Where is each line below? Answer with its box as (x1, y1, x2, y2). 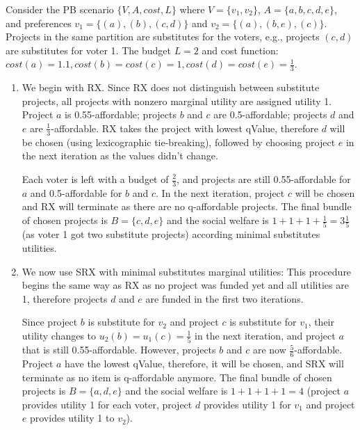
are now (252, 342, 286, 357)
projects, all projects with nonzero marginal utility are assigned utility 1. (22, 93, 332, 108)
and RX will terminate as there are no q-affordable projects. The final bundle (22, 199, 352, 214)
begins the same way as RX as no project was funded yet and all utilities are (22, 278, 349, 292)
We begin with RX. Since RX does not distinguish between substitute (22, 80, 320, 95)
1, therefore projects (22, 291, 108, 305)
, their (308, 314, 335, 329)
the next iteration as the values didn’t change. (22, 148, 218, 163)
